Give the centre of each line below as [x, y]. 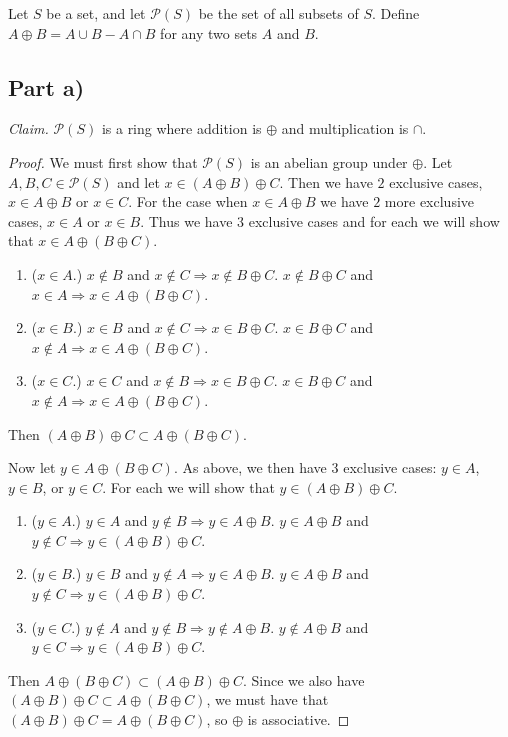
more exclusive [429, 201]
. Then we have [326, 181]
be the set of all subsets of [278, 13]
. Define [396, 13]
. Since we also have [303, 679]
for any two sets [209, 32]
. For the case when [188, 201]
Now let [32, 467]
